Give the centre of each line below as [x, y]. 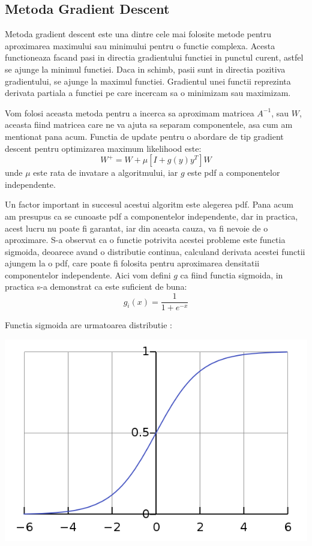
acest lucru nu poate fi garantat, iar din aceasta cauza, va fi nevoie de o [136, 228]
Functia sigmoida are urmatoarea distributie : [88, 325]
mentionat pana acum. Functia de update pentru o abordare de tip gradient [144, 136]
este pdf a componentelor [234, 172]
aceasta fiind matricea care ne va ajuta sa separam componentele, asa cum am [149, 124]
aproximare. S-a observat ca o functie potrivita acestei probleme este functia [145, 240]
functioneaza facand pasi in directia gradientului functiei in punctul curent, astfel [154, 57]
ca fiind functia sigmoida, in [232, 274]
